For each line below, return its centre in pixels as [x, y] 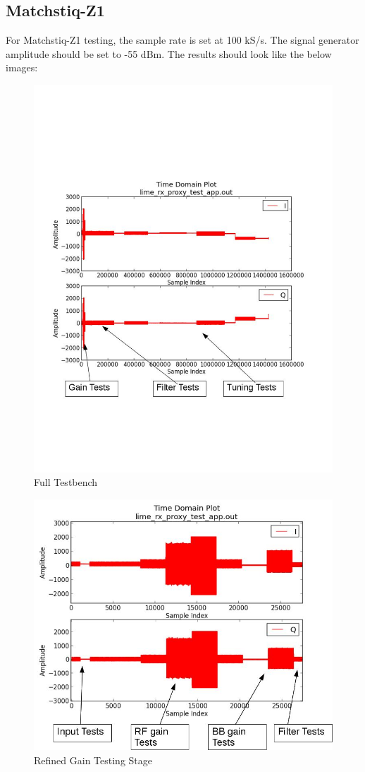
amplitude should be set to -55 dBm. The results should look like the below [169, 53]
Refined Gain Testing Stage [93, 760]
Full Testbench [66, 482]
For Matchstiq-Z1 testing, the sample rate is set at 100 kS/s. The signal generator [182, 40]
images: [22, 67]
